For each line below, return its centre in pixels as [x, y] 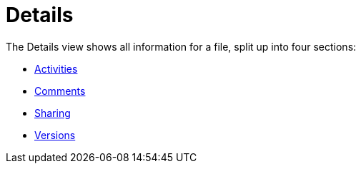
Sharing [53, 113]
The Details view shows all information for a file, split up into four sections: [181, 46]
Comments [60, 91]
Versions [55, 135]
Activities [56, 68]
